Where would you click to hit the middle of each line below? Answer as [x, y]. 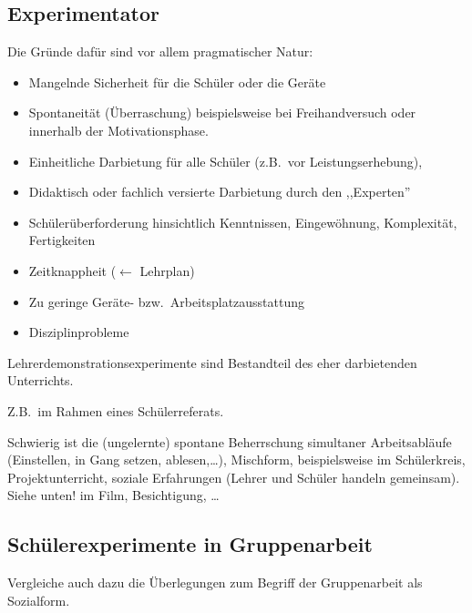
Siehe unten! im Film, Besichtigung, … [113, 495]
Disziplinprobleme [79, 332]
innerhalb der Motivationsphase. [118, 130]
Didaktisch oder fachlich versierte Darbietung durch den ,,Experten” [220, 192]
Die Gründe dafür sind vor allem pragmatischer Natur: [160, 51]
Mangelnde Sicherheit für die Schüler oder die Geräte [177, 82]
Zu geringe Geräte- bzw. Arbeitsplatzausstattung [167, 301]
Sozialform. [39, 600]
